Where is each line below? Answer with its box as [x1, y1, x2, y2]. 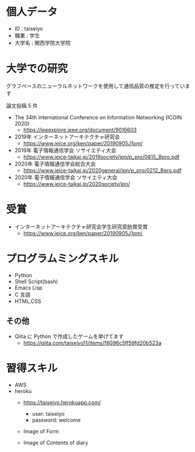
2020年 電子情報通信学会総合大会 [14, 160, 96, 167]
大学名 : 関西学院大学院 [14, 39, 71, 46]
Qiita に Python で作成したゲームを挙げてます [14, 333, 124, 340]
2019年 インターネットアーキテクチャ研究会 [14, 133, 120, 140]
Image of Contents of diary [23, 439, 88, 446]
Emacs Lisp [14, 284, 43, 291]
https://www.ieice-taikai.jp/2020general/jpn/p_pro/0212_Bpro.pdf [23, 167, 182, 174]
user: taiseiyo [32, 410, 65, 417]
